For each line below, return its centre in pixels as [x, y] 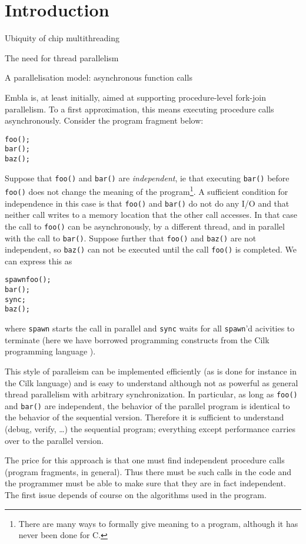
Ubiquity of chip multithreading [62, 38]
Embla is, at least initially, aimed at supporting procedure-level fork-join [135, 97]
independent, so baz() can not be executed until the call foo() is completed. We [151, 249]
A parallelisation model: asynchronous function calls [99, 77]
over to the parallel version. [54, 440]
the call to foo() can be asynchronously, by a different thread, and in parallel [145, 226]
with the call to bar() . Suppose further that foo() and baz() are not [131, 238]
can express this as [39, 261]
